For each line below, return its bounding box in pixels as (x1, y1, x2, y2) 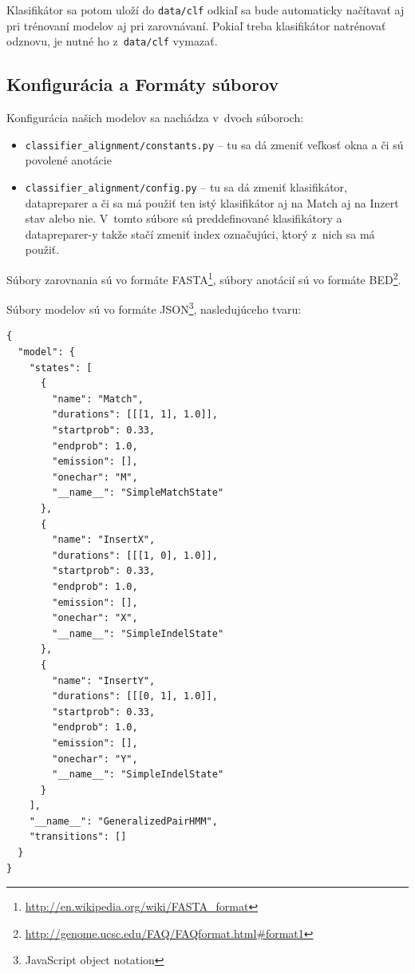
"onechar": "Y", (52, 753, 138, 765)
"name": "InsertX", (52, 534, 156, 546)
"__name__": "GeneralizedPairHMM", (29, 815, 218, 827)
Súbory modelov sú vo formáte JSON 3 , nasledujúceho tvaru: (6, 299, 302, 317)
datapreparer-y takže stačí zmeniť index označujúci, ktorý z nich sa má (25, 225, 375, 242)
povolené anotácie (25, 152, 112, 168)
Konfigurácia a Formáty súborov (6, 72, 279, 97)
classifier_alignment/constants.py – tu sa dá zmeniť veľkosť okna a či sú (25, 136, 404, 152)
